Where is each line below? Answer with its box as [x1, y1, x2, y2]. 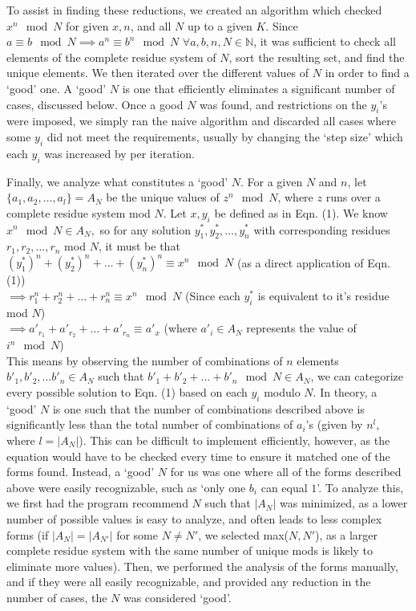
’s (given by [305, 416, 363, 433]
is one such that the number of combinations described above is [52, 400, 365, 417]
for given [66, 17, 109, 34]
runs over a [325, 189, 381, 206]
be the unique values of [106, 189, 220, 206]
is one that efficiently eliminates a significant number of [122, 79, 395, 96]
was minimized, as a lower [280, 495, 408, 511]
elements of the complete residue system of [6, 48, 216, 65]
